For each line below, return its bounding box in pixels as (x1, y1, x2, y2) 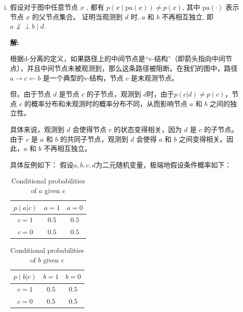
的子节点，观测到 (86, 89, 141, 99)
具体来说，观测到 (10, 124, 65, 134)
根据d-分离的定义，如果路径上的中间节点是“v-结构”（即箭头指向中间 (10, 53, 226, 64)
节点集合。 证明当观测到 (46, 11, 123, 21)
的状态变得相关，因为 (113, 124, 182, 134)
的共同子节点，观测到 (60, 133, 129, 144)
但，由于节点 (10, 89, 51, 99)
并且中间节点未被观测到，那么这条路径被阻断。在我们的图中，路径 (27, 63, 238, 73)
